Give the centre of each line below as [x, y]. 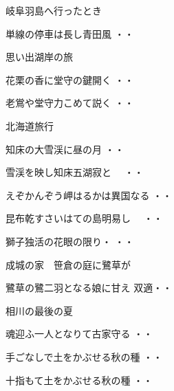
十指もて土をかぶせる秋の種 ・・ [79, 380]
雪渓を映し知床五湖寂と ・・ [75, 172]
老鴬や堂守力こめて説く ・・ [70, 103]
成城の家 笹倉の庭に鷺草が [68, 264]
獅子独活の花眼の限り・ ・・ [70, 241]
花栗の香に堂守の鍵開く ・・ [70, 79]
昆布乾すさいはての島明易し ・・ [84, 218]
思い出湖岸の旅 [39, 57]
